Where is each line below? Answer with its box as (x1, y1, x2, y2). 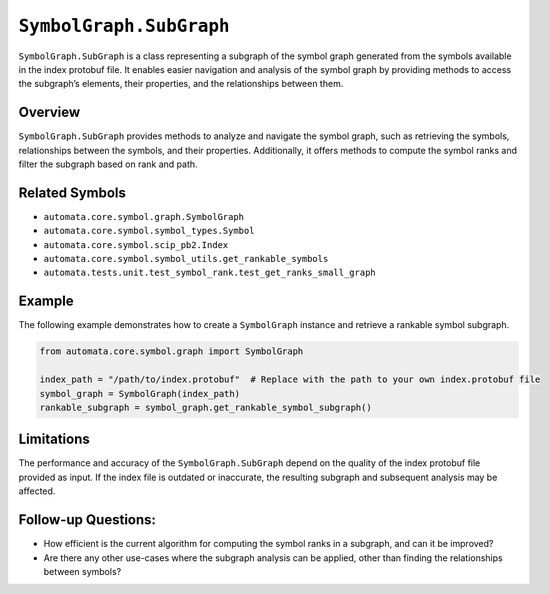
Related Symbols (18, 184, 127, 201)
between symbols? (43, 565, 122, 577)
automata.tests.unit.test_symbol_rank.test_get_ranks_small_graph (43, 267, 377, 279)
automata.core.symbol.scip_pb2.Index (43, 239, 229, 250)
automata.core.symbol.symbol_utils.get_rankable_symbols (43, 253, 329, 265)
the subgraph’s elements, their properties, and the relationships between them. (18, 78, 344, 90)
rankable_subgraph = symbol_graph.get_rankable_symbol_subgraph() (39, 401, 372, 413)
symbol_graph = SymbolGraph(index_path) (39, 388, 240, 399)
